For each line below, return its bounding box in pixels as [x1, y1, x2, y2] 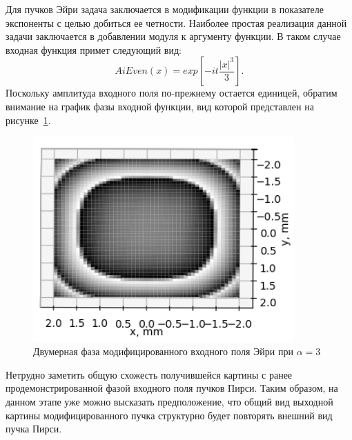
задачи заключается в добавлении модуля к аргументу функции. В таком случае [6, 29, 341, 43]
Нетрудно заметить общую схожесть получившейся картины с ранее [6, 367, 293, 381]
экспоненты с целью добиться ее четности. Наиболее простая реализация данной [6, 15, 347, 30]
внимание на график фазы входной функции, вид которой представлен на [6, 99, 314, 113]
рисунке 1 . [6, 112, 51, 127]
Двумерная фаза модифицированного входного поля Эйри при [33, 344, 293, 359]
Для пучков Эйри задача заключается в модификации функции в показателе [6, 2, 324, 16]
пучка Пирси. [6, 421, 62, 436]
